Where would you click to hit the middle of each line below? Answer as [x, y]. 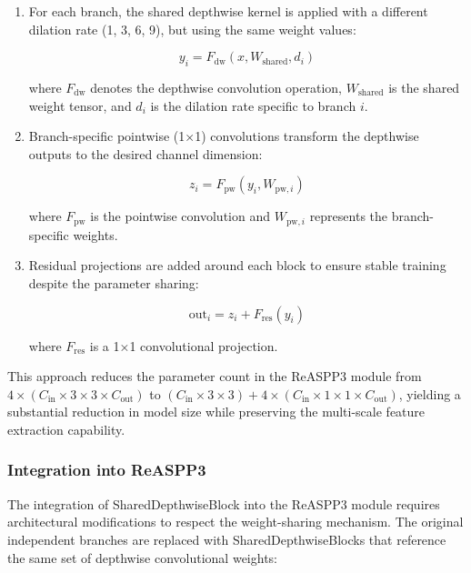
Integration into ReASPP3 [107, 470]
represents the [349, 216]
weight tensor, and [80, 105]
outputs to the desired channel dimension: [145, 153]
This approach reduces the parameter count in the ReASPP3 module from [215, 376]
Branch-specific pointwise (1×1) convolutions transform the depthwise [224, 136]
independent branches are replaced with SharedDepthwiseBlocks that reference [227, 539]
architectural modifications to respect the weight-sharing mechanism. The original [235, 522]
